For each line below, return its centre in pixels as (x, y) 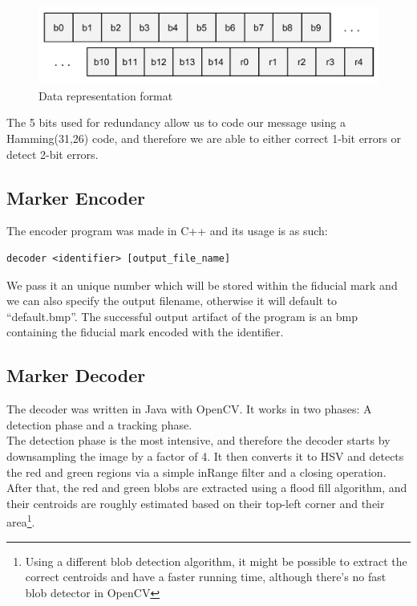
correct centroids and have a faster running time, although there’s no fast (206, 577)
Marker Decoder (76, 375)
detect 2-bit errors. (53, 154)
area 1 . (21, 521)
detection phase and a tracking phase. (99, 424)
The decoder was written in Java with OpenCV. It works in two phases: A (189, 409)
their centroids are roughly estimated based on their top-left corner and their (196, 503)
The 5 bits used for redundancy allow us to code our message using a (176, 122)
